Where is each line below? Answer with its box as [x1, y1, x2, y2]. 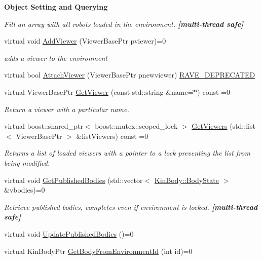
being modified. [4, 157, 50, 168]
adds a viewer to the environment [4, 52, 107, 63]
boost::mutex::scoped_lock [95, 121, 178, 131]
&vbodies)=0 [4, 184, 45, 195]
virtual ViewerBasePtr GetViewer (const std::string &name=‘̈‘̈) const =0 [4, 86, 230, 97]
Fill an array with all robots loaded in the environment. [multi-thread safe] [4, 18, 244, 29]
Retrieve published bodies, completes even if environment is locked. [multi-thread [4, 201, 258, 212]
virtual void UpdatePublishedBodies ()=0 [4, 228, 134, 239]
